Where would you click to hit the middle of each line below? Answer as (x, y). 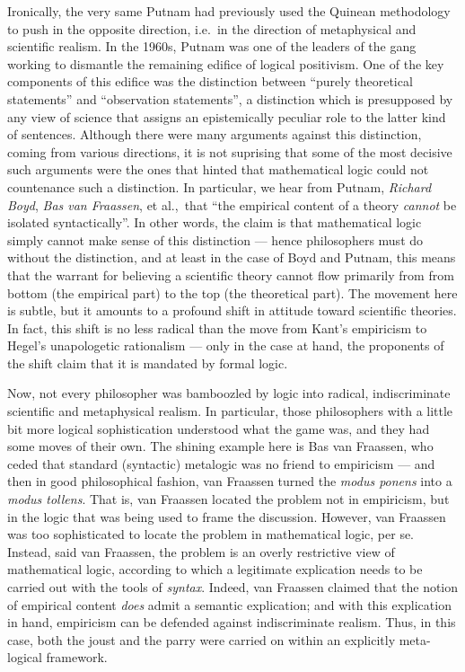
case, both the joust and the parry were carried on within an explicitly (202, 639)
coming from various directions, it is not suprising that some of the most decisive (230, 151)
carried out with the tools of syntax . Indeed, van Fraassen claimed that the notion (233, 587)
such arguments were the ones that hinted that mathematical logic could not (218, 169)
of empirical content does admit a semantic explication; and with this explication (229, 604)
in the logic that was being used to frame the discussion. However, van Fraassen (227, 516)
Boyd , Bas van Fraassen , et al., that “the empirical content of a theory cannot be (232, 204)
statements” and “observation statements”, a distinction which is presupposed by (230, 98)
